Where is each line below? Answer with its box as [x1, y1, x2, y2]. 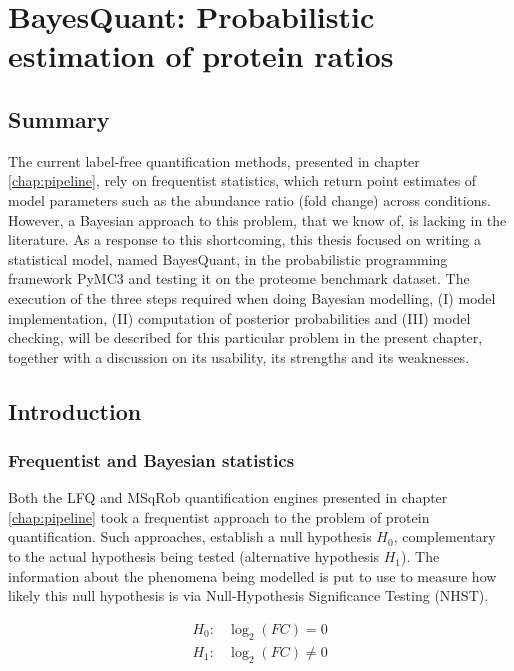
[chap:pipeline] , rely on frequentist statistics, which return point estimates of [8, 170, 477, 191]
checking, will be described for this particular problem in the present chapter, [8, 327, 483, 348]
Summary [8, 103, 110, 134]
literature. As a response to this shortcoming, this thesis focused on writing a [8, 229, 481, 250]
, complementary [393, 526, 496, 547]
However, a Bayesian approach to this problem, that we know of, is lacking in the [8, 209, 507, 230]
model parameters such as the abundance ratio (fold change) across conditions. [8, 189, 491, 210]
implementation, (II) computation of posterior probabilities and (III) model [8, 307, 471, 328]
